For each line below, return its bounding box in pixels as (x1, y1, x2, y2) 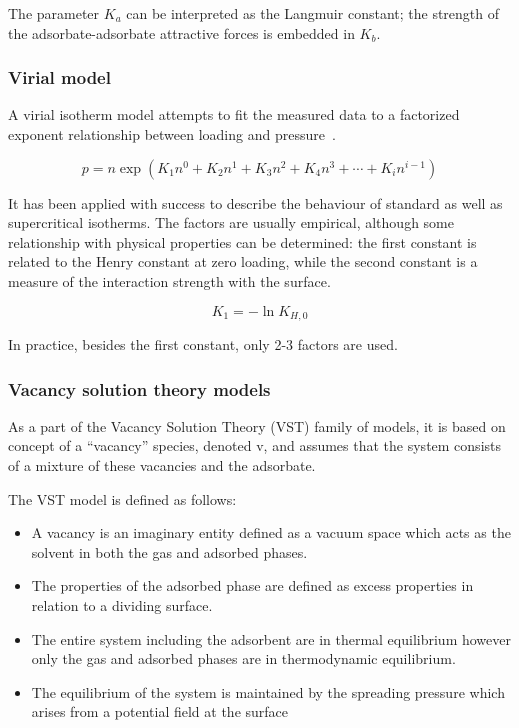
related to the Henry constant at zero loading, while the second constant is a (8, 251, 478, 272)
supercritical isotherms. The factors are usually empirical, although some (8, 212, 454, 233)
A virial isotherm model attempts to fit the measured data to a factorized (8, 104, 460, 125)
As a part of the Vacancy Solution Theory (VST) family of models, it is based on (8, 415, 506, 436)
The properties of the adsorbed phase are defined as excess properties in (31, 575, 474, 596)
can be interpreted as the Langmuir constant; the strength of (126, 3, 500, 23)
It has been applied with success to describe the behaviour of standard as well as (8, 192, 503, 213)
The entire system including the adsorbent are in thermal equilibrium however (31, 628, 511, 649)
